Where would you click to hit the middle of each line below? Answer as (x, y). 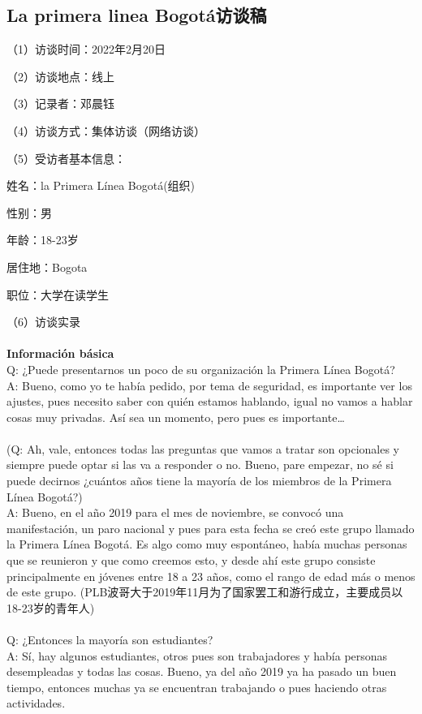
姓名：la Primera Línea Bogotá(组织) (101, 185)
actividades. (36, 703)
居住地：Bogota (47, 267)
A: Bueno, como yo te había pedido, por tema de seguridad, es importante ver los (209, 385)
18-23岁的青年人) (51, 607)
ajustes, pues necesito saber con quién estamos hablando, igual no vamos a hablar (210, 401)
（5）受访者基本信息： (66, 158)
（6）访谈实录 (43, 322)
